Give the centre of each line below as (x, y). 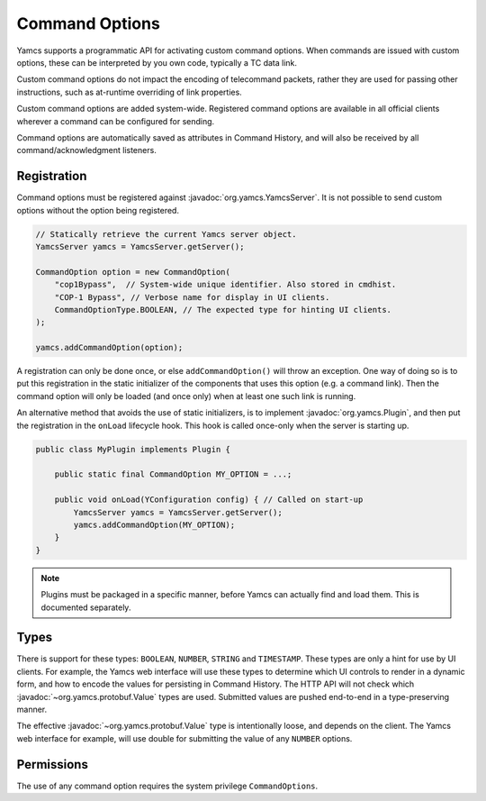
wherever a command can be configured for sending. (116, 121)
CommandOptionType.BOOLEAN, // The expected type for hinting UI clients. (223, 309)
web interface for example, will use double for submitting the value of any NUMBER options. (184, 738)
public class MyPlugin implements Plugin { (133, 449)
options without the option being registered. (98, 210)
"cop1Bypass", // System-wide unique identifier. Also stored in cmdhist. (225, 285)
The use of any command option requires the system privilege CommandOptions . (167, 786)
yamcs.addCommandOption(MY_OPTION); (154, 524)
